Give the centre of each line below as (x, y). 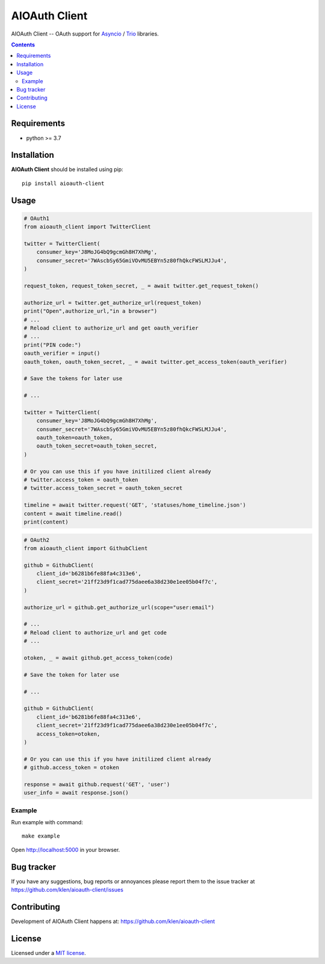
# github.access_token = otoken (72, 768)
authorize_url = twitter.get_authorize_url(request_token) (113, 302)
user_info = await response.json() (76, 793)
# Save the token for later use (72, 674)
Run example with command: (47, 822)
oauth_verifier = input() (62, 353)
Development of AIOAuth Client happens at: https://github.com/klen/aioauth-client (113, 921)
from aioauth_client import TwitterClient (87, 227)
